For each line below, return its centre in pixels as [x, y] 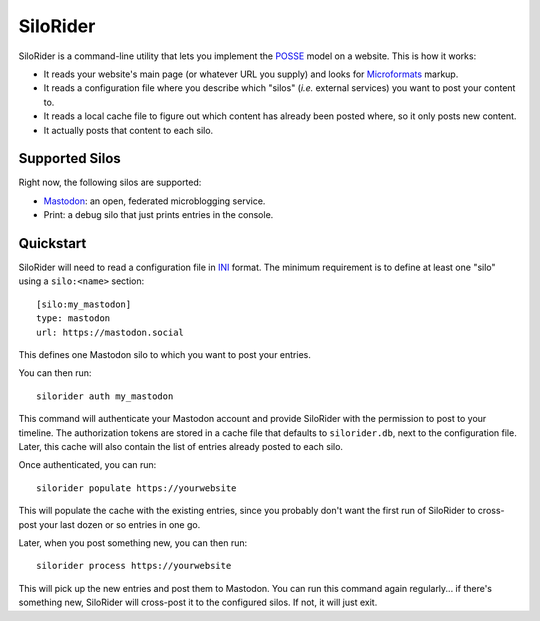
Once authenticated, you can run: [87, 465]
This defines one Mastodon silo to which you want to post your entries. [165, 355]
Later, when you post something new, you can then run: [133, 542]
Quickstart [52, 243]
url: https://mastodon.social [110, 332]
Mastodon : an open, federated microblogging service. [154, 201]
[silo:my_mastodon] [84, 304]
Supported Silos [70, 158]
